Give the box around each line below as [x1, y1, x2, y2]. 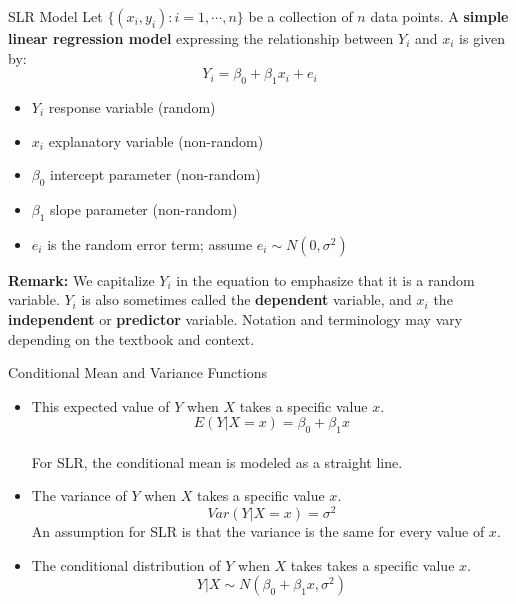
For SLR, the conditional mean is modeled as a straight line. [31, 451, 403, 472]
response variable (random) [48, 96, 216, 117]
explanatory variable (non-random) [48, 130, 264, 151]
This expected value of [31, 395, 170, 416]
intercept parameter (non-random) [50, 164, 261, 185]
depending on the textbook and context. [8, 328, 255, 349]
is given [459, 28, 506, 48]
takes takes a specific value [290, 554, 455, 575]
